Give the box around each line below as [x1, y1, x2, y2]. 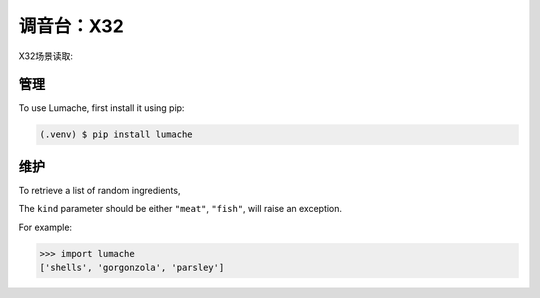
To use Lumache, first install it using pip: [18, 102, 185, 114]
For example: [18, 221, 73, 233]
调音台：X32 [18, 15, 124, 37]
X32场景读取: [18, 50, 74, 62]
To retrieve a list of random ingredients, [18, 184, 181, 196]
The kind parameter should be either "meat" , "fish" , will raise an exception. [18, 203, 343, 215]
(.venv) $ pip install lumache [39, 129, 194, 140]
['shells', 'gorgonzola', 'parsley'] [39, 262, 225, 274]
